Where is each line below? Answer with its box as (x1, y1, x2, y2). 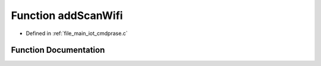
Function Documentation (11, 45, 105, 55)
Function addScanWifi (11, 9, 123, 22)
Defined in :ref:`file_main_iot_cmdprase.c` (26, 30, 128, 37)
